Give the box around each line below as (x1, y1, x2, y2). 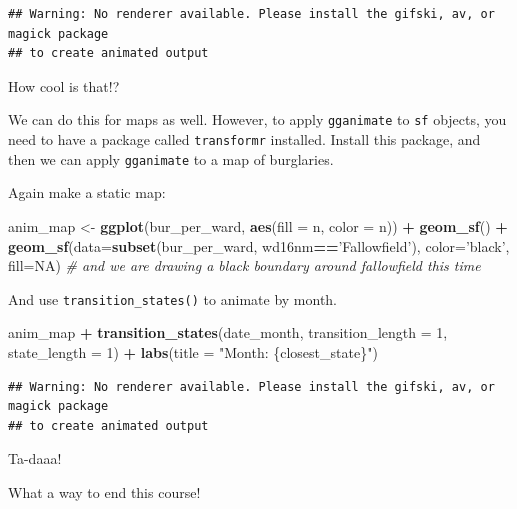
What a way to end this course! (8, 481, 201, 502)
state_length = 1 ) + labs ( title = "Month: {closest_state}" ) (8, 341, 378, 362)
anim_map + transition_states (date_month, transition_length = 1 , (8, 322, 448, 343)
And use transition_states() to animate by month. (8, 288, 338, 309)
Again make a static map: (8, 182, 166, 203)
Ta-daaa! (8, 448, 62, 469)
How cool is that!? (8, 75, 120, 96)
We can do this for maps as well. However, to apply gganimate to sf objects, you (8, 109, 507, 130)
